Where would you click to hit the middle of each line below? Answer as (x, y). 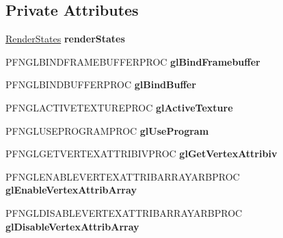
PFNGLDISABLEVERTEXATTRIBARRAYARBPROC (124, 212)
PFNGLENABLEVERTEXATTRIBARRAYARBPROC (123, 176)
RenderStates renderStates (65, 39)
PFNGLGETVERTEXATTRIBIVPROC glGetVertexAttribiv (141, 154)
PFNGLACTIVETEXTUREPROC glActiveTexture (119, 107)
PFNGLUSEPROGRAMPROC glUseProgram (107, 130)
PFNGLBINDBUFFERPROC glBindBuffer (101, 84)
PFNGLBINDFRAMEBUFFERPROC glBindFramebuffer (133, 61)
